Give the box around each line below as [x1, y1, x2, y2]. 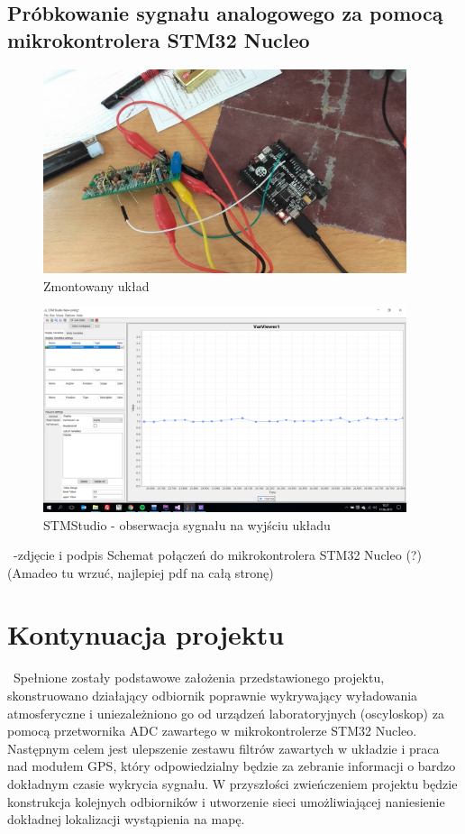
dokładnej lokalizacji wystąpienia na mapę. [7, 810, 245, 829]
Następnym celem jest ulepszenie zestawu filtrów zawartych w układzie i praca [7, 738, 440, 757]
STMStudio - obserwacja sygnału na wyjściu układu [43, 515, 331, 534]
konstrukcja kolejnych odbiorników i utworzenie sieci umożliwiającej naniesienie [7, 792, 445, 811]
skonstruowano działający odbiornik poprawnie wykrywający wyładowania [7, 686, 418, 704]
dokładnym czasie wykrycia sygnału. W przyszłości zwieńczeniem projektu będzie [7, 774, 458, 793]
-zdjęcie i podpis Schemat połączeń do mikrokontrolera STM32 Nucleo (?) [13, 545, 422, 564]
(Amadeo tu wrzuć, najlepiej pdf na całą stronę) [7, 563, 274, 582]
